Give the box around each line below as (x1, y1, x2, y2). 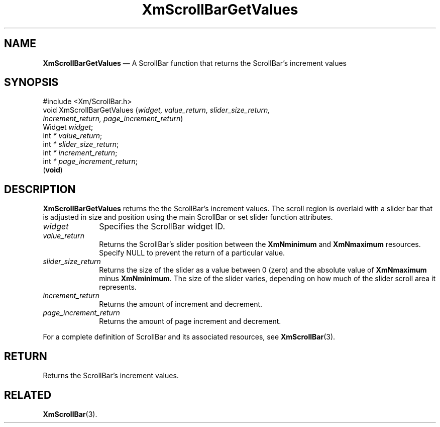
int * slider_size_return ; (43, 140, 119, 149)
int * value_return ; (43, 131, 102, 140)
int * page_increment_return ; (43, 157, 138, 166)
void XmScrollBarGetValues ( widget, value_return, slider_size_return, (43, 106, 270, 115)
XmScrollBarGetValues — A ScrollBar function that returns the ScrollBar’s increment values (43, 58, 347, 67)
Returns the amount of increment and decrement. (99, 300, 263, 309)
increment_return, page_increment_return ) (43, 114, 183, 123)
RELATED (4, 388, 52, 401)
